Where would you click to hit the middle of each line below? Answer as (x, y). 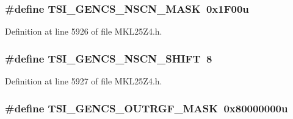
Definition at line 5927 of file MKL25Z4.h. (84, 81)
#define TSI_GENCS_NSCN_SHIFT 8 (109, 58)
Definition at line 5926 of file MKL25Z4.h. (84, 31)
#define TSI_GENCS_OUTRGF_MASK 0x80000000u (146, 108)
